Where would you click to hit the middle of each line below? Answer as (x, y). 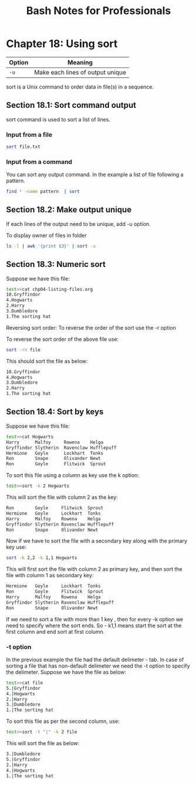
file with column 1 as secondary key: (50, 576)
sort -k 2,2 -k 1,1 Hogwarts (42, 558)
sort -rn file (23, 350)
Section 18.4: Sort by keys (55, 412)
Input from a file (29, 134)
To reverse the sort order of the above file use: (62, 339)
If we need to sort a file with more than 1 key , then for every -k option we (95, 619)
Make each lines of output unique (80, 72)
